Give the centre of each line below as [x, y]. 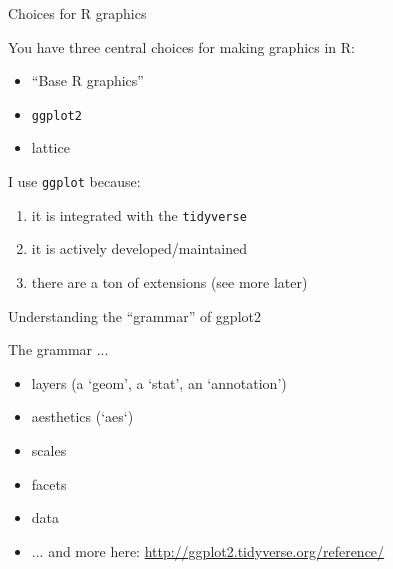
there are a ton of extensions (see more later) [169, 281]
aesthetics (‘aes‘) [82, 416]
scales [49, 449]
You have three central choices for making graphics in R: [181, 46]
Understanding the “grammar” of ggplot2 [134, 315]
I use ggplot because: [74, 181]
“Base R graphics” [87, 80]
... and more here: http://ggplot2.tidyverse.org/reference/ [208, 550]
